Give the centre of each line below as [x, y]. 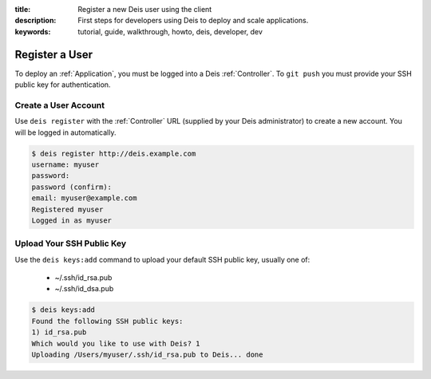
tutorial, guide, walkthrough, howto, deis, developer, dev [170, 31]
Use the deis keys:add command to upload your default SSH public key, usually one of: [162, 259]
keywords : [33, 31]
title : [23, 9]
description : [36, 21]
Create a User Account [60, 105]
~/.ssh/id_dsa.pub [84, 289]
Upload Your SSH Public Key [71, 243]
